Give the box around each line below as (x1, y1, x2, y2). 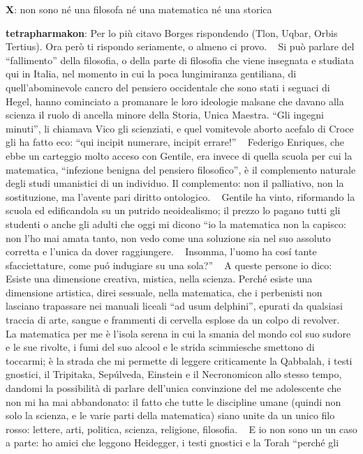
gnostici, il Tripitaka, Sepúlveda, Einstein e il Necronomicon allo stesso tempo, (6, 367, 342, 381)
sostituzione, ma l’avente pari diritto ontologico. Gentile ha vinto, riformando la (6, 189, 355, 204)
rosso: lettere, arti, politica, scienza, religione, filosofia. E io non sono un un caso (6, 421, 357, 436)
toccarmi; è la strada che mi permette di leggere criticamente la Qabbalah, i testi (6, 353, 353, 368)
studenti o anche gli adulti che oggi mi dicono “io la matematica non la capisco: (6, 216, 346, 231)
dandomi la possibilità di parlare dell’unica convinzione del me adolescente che (6, 381, 341, 395)
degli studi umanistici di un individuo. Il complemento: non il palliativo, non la (6, 176, 344, 190)
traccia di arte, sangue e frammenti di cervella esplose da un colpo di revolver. (6, 312, 340, 327)
